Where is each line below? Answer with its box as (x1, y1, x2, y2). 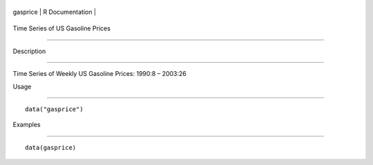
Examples (12, 121, 41, 129)
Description (12, 47, 46, 55)
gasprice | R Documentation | (12, 8, 97, 16)
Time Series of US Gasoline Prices (12, 24, 111, 32)
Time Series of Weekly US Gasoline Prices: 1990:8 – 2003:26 (12, 70, 186, 78)
